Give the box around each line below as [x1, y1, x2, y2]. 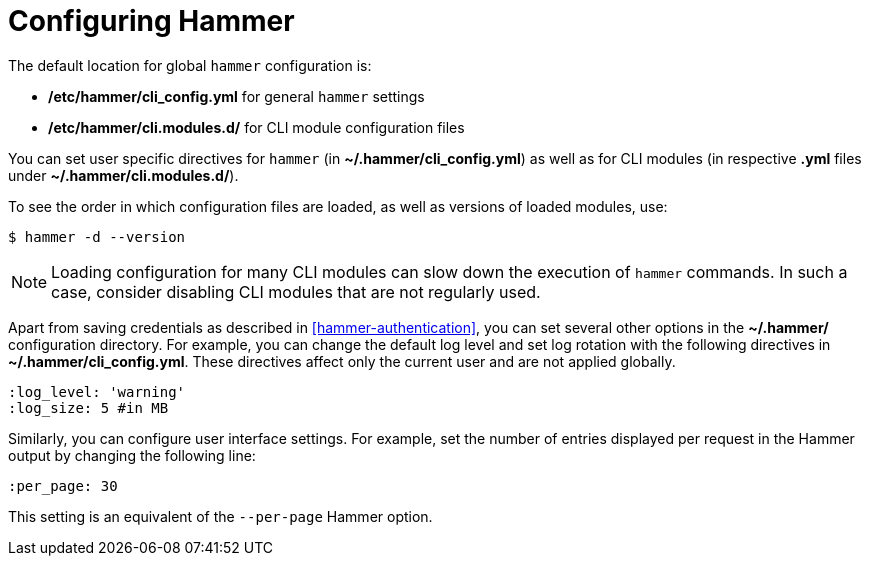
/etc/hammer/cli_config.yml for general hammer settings [48, 87, 425, 105]
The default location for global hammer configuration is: [8, 56, 372, 74]
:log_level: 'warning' [8, 383, 186, 400]
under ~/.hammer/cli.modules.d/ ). [8, 166, 239, 184]
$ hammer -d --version [8, 228, 186, 245]
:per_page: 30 [8, 477, 118, 494]
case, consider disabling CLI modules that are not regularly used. [51, 281, 541, 302]
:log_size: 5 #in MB [8, 399, 169, 416]
